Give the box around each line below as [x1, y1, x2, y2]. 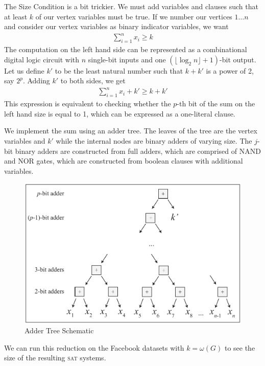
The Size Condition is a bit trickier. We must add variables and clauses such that [4, 1, 258, 11]
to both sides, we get [60, 75, 126, 86]
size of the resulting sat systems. [4, 352, 106, 363]
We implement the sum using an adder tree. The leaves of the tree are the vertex [4, 125, 257, 136]
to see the [224, 342, 255, 353]
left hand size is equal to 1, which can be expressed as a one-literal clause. [4, 108, 235, 119]
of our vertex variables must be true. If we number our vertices [35, 11, 232, 21]
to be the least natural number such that [55, 65, 183, 76]
